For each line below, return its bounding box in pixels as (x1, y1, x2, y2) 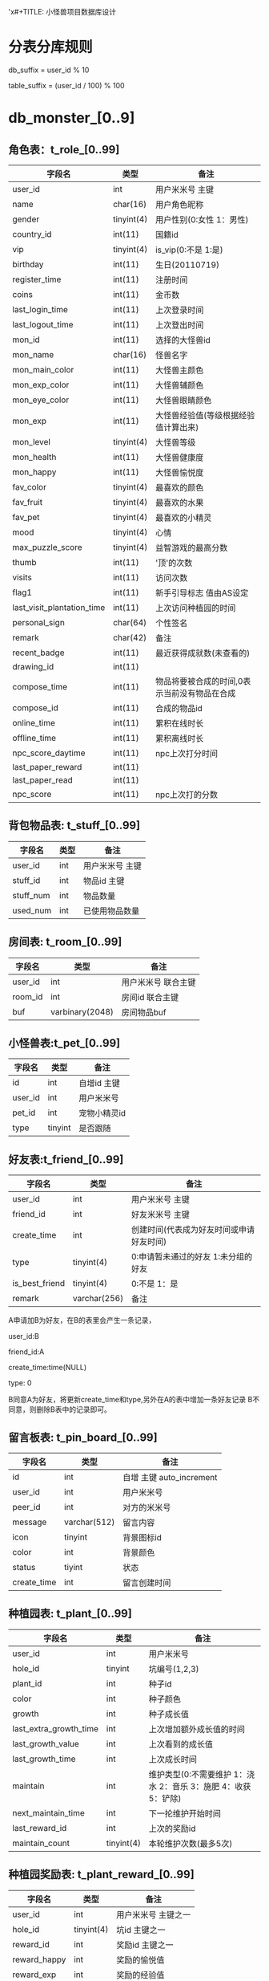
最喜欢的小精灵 (155, 512, 212, 523)
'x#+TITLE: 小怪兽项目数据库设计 (8, 7, 117, 16)
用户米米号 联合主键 (121, 976, 196, 987)
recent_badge (12, 647, 65, 658)
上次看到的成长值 (148, 1739, 214, 1750)
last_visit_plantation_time (12, 601, 106, 612)
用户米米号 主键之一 (115, 1909, 191, 1920)
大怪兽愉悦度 (155, 466, 204, 478)
